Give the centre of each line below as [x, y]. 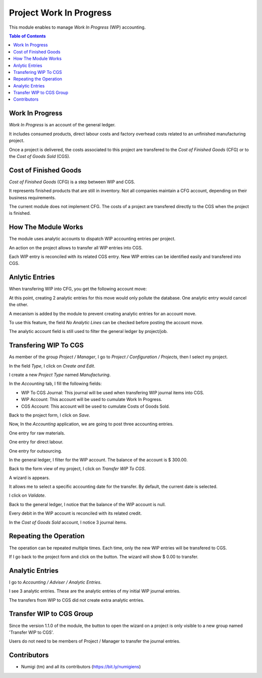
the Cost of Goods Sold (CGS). [40, 156]
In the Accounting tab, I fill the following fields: [55, 383]
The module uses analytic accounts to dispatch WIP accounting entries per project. [92, 239]
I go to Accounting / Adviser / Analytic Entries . [55, 582]
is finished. [20, 213]
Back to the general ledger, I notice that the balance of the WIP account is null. [87, 504]
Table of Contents [27, 36]
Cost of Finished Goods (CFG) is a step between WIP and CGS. [72, 182]
